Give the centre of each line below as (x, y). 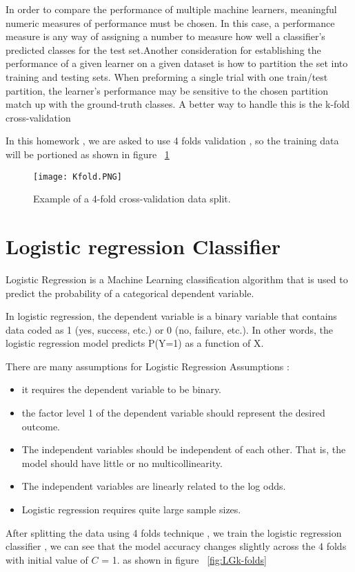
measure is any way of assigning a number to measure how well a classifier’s (165, 36)
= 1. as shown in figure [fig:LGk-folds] (184, 559)
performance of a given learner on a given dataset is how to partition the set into (177, 63)
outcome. (41, 426)
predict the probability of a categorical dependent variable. (130, 293)
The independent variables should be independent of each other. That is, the (184, 449)
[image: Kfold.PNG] (78, 177)
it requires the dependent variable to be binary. (122, 389)
